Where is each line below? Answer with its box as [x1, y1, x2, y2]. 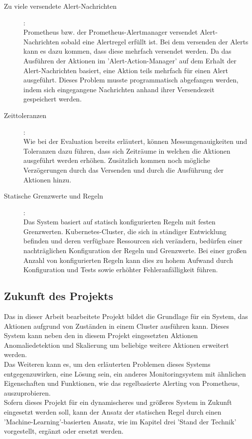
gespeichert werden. [23, 94, 82, 104]
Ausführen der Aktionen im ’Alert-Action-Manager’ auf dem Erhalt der [23, 55, 236, 65]
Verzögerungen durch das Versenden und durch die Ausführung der [23, 164, 224, 175]
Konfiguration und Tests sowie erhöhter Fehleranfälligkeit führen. [23, 264, 218, 275]
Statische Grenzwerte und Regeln [4, 191, 103, 201]
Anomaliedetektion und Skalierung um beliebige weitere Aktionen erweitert [4, 339, 229, 350]
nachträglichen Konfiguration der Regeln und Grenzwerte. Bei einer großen [23, 245, 247, 256]
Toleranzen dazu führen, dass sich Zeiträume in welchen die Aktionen [23, 145, 231, 156]
